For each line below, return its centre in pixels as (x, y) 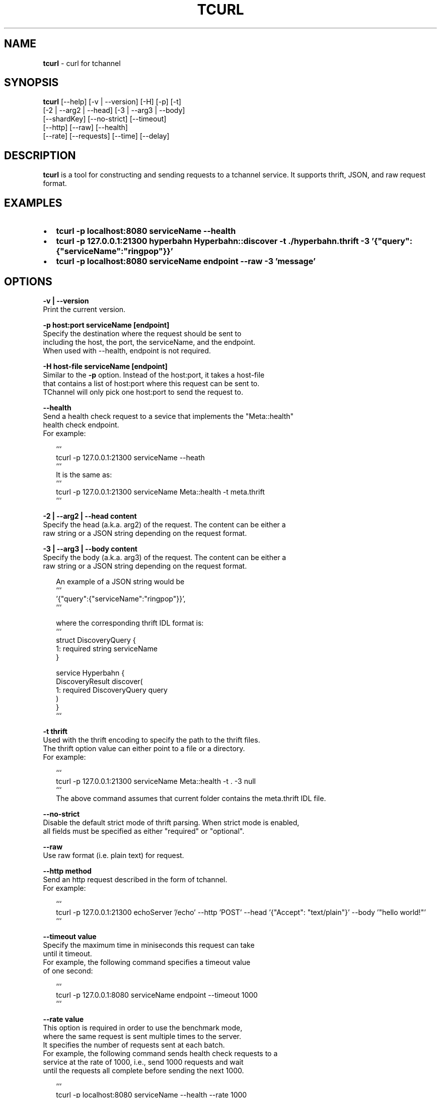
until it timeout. (67, 953)
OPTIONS (28, 281)
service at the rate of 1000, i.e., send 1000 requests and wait (143, 1062)
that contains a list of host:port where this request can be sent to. (151, 383)
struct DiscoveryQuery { (96, 640)
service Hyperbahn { (90, 673)
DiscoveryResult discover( (99, 681)
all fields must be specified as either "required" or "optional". (144, 831)
